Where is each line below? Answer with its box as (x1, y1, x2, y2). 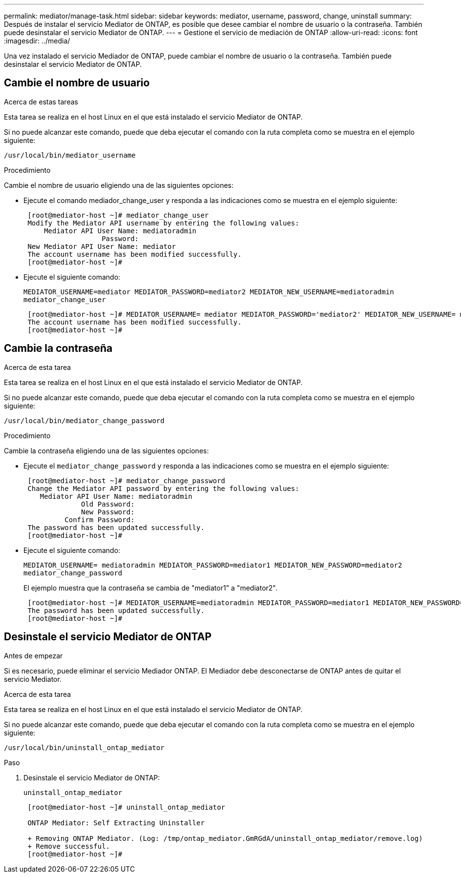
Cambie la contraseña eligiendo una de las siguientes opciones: (4, 446, 209, 455)
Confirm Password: (64, 515, 135, 524)
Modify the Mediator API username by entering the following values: (27, 219, 299, 227)
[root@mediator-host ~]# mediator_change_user (27, 211, 209, 219)
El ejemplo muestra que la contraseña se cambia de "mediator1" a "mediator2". (23, 583, 277, 592)
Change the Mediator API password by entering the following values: (27, 484, 299, 492)
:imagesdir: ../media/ (4, 37, 70, 45)
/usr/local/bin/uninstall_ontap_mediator (4, 743, 165, 752)
